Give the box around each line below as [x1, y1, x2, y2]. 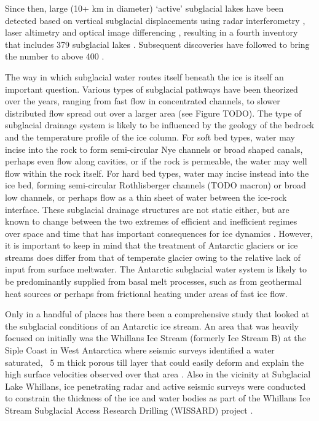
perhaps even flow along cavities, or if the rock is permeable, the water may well [5, 155, 307, 168]
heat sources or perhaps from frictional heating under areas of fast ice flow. [5, 287, 288, 299]
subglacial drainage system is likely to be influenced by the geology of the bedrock [5, 118, 315, 131]
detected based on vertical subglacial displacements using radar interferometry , [5, 14, 305, 26]
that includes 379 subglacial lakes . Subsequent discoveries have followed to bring [5, 37, 310, 50]
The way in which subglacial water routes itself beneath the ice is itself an [5, 70, 284, 83]
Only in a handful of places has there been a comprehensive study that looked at [5, 307, 310, 320]
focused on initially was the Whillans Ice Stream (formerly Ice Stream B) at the [5, 331, 306, 344]
